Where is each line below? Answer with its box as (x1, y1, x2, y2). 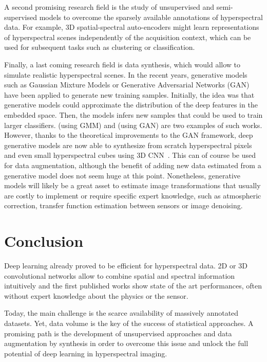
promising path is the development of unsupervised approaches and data (4, 328, 232, 338)
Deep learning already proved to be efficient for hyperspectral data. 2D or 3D (4, 260, 247, 270)
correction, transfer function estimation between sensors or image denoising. (4, 200, 243, 211)
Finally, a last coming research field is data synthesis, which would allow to (4, 59, 240, 69)
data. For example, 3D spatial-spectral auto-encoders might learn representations (4, 22, 259, 32)
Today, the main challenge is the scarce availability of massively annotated (4, 307, 239, 318)
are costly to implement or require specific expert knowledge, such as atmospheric (4, 190, 261, 201)
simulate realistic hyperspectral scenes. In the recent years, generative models (4, 69, 247, 80)
